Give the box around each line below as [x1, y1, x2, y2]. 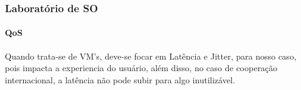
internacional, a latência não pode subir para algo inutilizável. [5, 73, 235, 86]
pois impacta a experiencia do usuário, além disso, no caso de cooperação [5, 61, 278, 74]
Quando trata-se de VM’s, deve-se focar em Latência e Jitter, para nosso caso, [5, 49, 297, 62]
